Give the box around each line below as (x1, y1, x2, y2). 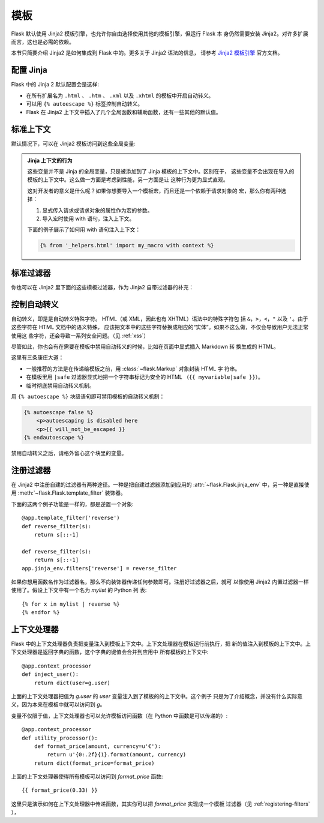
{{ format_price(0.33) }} (22, 787, 98, 794)
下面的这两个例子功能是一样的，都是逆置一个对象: (11, 500, 134, 507)
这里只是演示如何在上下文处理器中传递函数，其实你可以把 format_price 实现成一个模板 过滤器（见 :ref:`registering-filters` (11, 800, 310, 807)
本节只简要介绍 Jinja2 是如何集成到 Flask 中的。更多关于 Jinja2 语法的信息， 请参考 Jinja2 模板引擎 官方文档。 (11, 49, 283, 56)
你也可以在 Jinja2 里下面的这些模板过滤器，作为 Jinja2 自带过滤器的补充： (11, 283, 194, 291)
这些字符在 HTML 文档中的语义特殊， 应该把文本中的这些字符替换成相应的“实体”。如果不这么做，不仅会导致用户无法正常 (11, 324, 309, 331)
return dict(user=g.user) (34, 679, 111, 686)
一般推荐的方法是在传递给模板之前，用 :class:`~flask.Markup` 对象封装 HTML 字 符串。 (26, 365, 241, 372)
